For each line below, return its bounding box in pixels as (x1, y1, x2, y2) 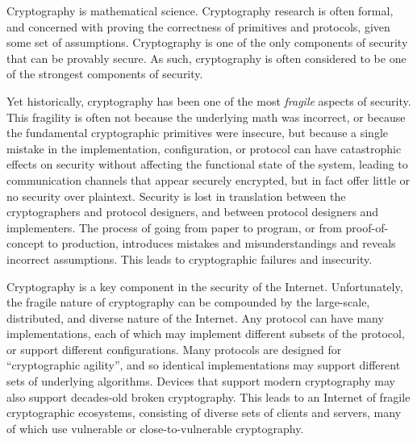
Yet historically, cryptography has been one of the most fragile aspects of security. (6, 92, 411, 109)
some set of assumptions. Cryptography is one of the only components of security (6, 34, 408, 51)
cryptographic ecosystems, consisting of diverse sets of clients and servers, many (6, 404, 402, 421)
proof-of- (345, 219, 389, 236)
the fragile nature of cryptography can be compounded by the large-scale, (6, 294, 370, 311)
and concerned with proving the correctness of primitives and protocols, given (6, 18, 390, 35)
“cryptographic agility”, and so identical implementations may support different (6, 357, 401, 373)
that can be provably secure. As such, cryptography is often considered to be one (6, 49, 407, 66)
